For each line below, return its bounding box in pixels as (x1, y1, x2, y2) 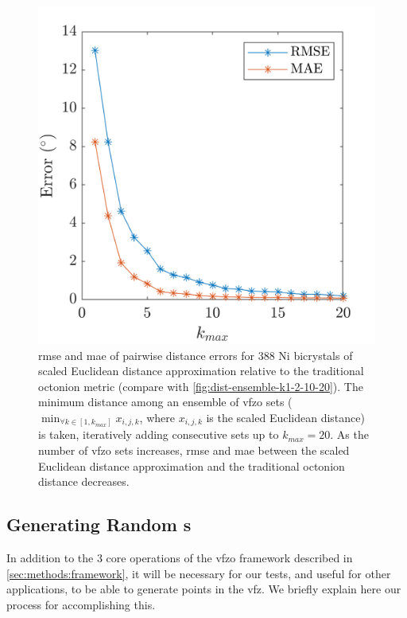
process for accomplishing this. (6, 596, 156, 612)
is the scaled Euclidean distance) (206, 409, 365, 425)
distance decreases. (38, 473, 130, 490)
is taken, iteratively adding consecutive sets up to (38, 426, 279, 443)
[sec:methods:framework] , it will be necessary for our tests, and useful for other (6, 565, 391, 581)
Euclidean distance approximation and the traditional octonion (38, 457, 345, 474)
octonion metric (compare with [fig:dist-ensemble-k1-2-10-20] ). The (38, 377, 363, 394)
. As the (330, 426, 369, 443)
